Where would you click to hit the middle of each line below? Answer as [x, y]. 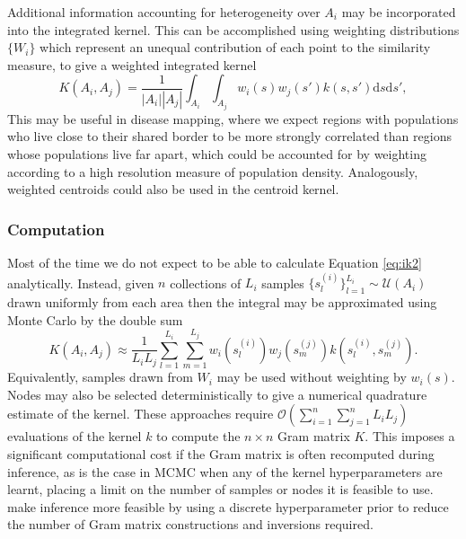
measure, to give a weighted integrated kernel [132, 64]
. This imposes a [410, 436]
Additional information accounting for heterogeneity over [164, 12]
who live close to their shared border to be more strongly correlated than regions [229, 136]
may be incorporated [399, 12]
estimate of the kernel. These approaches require [141, 414]
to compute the [198, 436]
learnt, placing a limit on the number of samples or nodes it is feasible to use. [220, 489]
